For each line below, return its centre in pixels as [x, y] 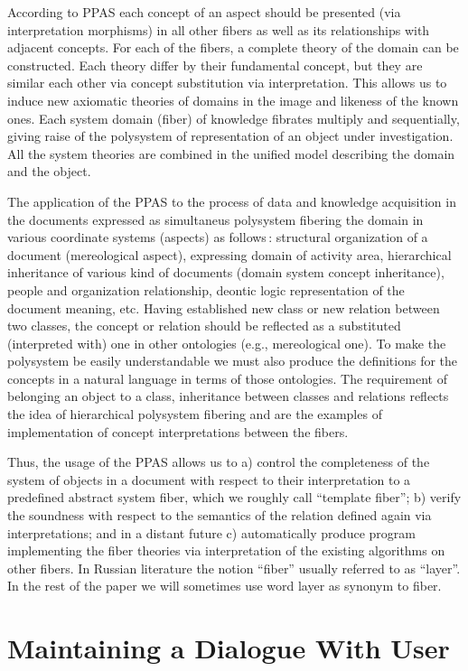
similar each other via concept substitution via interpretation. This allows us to [227, 83]
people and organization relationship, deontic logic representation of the [206, 289]
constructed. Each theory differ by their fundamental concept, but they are [215, 65]
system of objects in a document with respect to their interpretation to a [209, 479]
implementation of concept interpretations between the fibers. [178, 431]
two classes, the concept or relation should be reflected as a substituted [204, 326]
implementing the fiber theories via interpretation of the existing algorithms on [226, 550]
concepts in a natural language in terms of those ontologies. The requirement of [227, 378]
